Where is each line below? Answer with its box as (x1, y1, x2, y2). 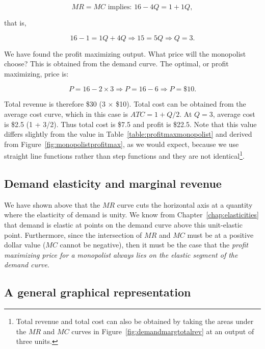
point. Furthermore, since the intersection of (4, 229, 142, 240)
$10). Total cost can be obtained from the (116, 98, 246, 109)
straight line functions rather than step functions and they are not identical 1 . (4, 149, 245, 161)
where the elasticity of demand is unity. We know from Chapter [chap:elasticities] (4, 209, 259, 220)
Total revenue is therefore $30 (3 (4, 98, 105, 109)
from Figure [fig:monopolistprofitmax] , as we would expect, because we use (4, 138, 239, 149)
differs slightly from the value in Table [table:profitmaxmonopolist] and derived (4, 129, 252, 139)
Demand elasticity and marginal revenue (4, 175, 222, 191)
